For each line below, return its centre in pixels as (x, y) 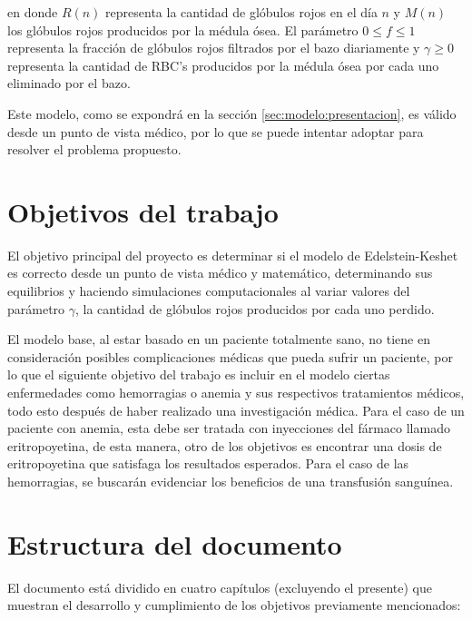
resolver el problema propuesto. (94, 149)
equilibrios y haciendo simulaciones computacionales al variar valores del (209, 291)
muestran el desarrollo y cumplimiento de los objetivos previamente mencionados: (234, 605)
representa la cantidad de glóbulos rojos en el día (241, 12)
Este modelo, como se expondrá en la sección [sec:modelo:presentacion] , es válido (232, 113)
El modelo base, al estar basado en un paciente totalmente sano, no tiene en (219, 339)
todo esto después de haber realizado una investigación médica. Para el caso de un (236, 410)
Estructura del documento (175, 543)
